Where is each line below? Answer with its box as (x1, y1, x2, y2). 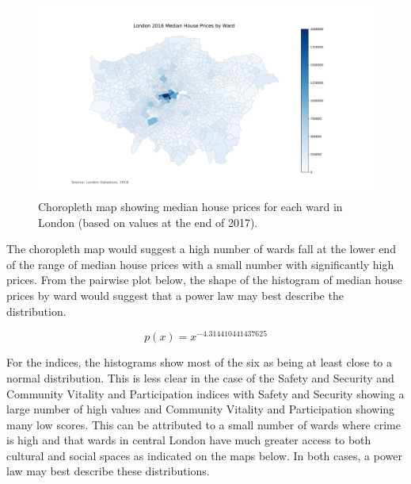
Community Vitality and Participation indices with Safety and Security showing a (6, 385, 405, 401)
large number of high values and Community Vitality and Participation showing (6, 401, 395, 417)
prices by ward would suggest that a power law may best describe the (6, 287, 344, 304)
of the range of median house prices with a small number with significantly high (6, 255, 394, 272)
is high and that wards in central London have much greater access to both (6, 432, 371, 448)
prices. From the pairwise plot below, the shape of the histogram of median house (6, 271, 402, 288)
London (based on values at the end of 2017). (38, 213, 258, 230)
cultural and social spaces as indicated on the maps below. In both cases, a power (6, 447, 402, 463)
